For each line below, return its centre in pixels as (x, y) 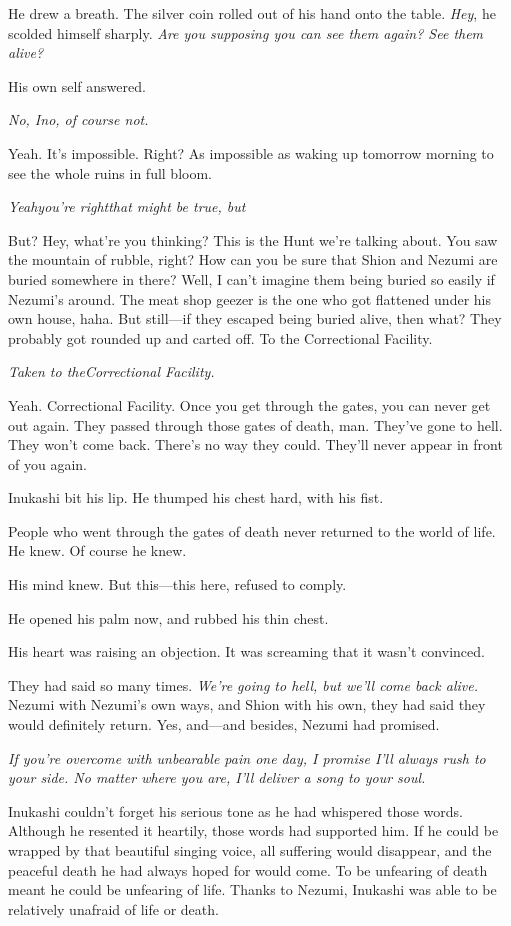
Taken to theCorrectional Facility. (111, 371)
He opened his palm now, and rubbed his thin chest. (168, 617)
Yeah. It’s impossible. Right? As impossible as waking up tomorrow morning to (251, 152)
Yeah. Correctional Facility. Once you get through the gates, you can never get (249, 404)
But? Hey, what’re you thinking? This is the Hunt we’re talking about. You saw (253, 239)
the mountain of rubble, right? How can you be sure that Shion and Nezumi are (253, 259)
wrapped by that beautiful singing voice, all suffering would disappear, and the (250, 850)
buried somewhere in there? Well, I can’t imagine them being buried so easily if (251, 278)
